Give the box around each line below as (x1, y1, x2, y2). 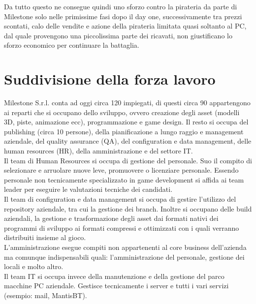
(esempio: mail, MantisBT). (4, 290, 87, 300)
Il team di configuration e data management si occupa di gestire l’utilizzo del (4, 194, 236, 204)
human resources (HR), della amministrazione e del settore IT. (4, 146, 193, 156)
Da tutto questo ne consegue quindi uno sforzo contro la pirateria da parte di (4, 1, 237, 11)
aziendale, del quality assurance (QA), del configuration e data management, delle (4, 136, 252, 146)
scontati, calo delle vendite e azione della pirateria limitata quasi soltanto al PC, (4, 21, 247, 31)
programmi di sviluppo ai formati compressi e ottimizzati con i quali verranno (4, 222, 239, 233)
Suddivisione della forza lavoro (4, 69, 216, 89)
